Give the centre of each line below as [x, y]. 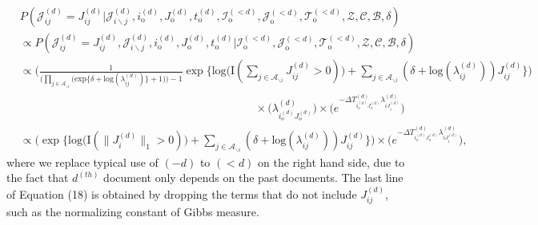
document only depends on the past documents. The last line [253, 178]
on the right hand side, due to [331, 162]
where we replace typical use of [82, 162]
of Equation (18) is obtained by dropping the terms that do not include [182, 193]
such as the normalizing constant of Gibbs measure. [133, 212]
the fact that [38, 178]
